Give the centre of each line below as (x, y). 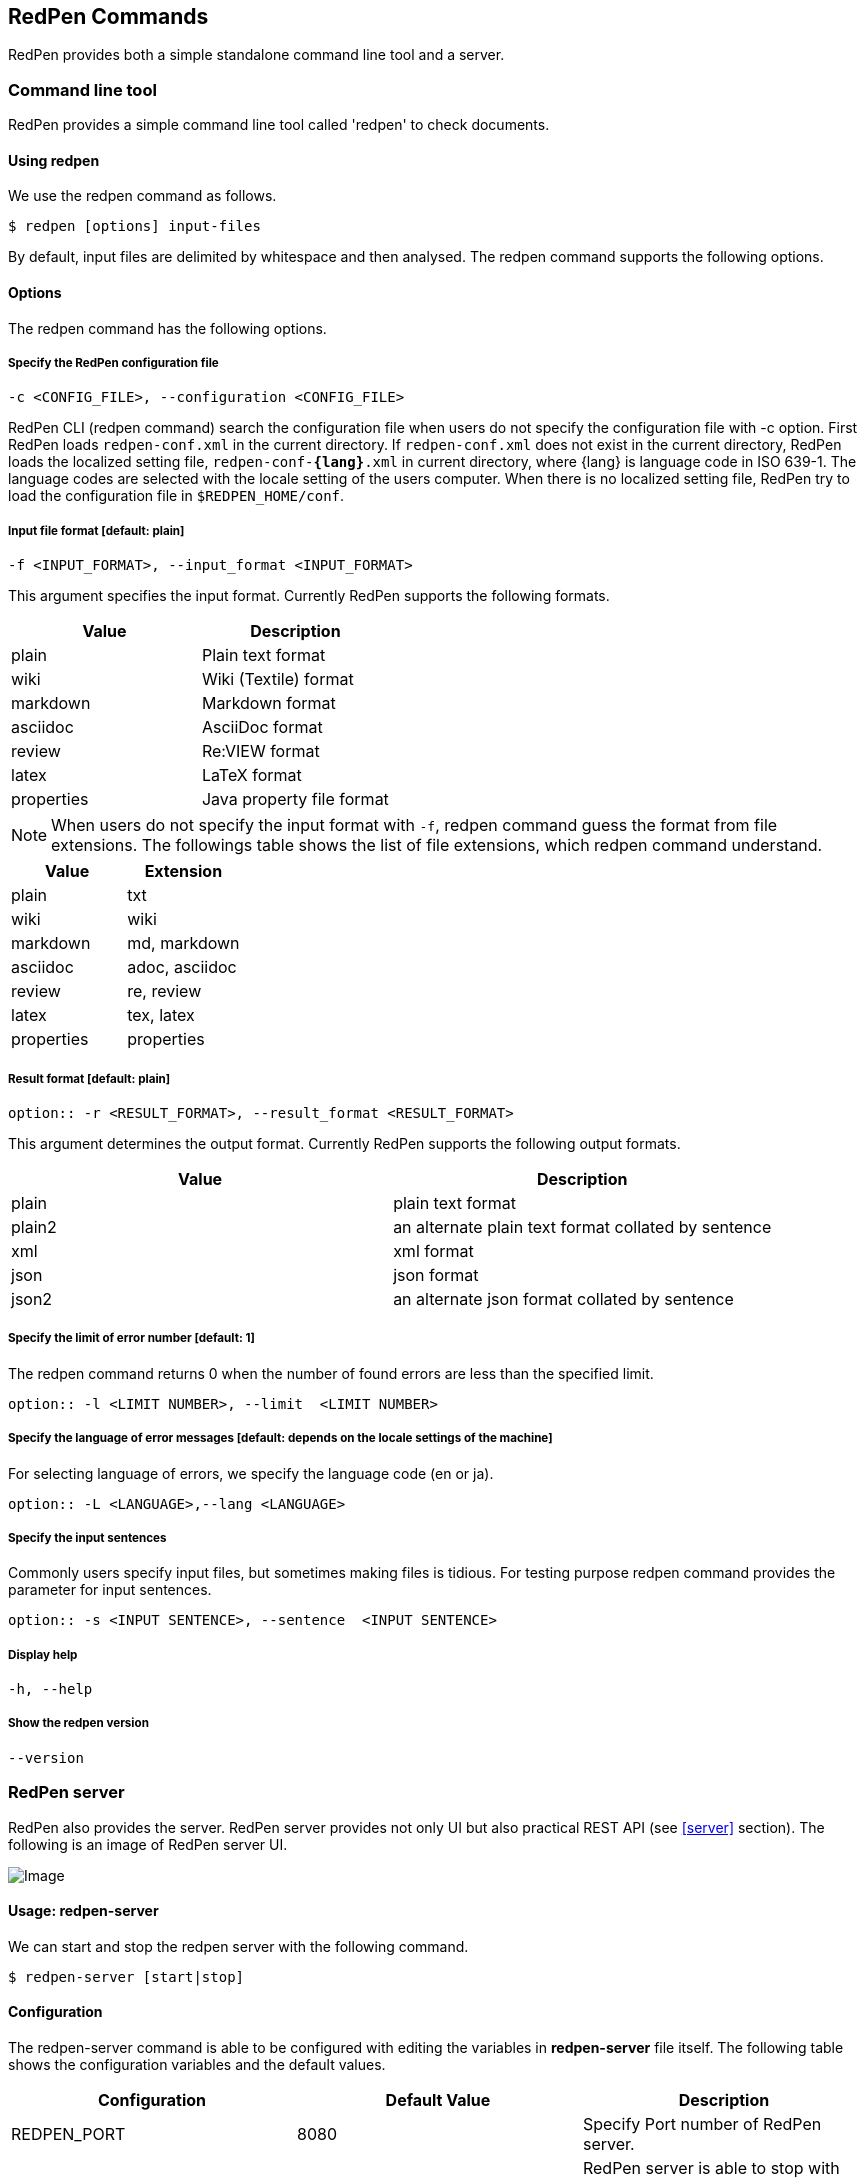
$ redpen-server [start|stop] (126, 1976)
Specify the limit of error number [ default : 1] (131, 1338)
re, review (164, 991)
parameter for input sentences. (110, 1590)
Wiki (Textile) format (277, 679)
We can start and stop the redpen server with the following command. (238, 1946)
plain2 (34, 1226)
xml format (433, 1250)
